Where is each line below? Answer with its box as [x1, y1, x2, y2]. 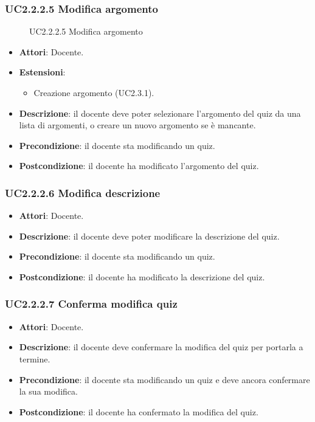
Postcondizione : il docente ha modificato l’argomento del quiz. [19, 159, 259, 172]
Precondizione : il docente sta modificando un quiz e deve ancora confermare [19, 373, 310, 386]
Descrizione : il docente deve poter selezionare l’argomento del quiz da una [19, 106, 301, 119]
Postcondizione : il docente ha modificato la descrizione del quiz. [19, 270, 265, 283]
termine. [19, 352, 50, 365]
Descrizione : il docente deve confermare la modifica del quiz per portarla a [19, 341, 303, 353]
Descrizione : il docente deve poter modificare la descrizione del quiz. [19, 229, 280, 242]
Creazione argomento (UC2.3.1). [33, 86, 154, 99]
